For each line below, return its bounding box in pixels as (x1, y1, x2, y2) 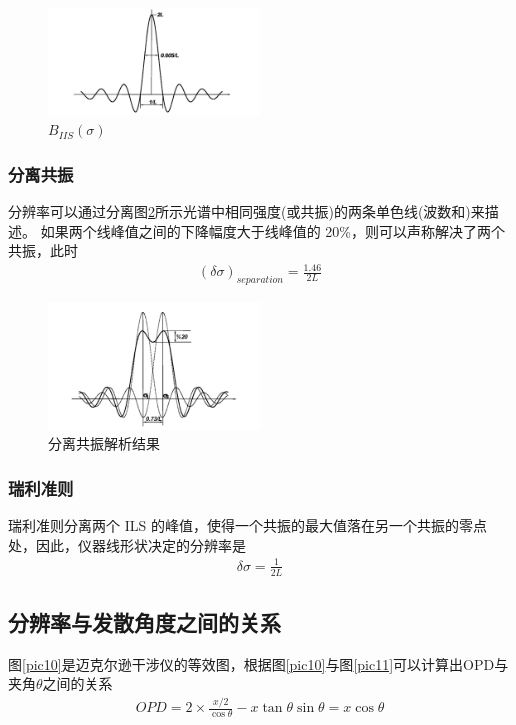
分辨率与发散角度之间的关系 (8, 607, 281, 638)
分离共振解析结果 (48, 433, 160, 454)
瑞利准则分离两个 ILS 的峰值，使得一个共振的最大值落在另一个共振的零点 (8, 515, 487, 536)
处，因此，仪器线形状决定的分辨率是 (8, 534, 246, 555)
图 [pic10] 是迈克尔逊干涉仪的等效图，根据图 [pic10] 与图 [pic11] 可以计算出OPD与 (8, 653, 509, 674)
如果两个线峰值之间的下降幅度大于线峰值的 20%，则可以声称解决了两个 (40, 220, 505, 241)
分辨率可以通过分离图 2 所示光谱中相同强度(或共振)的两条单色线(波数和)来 (8, 201, 485, 222)
